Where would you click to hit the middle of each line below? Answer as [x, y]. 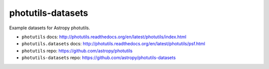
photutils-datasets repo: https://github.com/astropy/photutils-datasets [99, 58]
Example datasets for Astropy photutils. [50, 28]
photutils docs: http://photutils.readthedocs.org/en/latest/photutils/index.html [104, 37]
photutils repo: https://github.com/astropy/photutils [77, 51]
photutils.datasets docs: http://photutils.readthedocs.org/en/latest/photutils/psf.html [113, 44]
